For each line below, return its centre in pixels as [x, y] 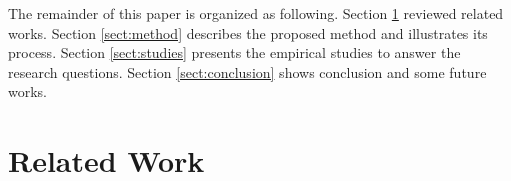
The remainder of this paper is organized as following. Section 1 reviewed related [256, 13]
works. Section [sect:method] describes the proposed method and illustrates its [248, 32]
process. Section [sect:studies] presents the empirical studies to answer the [234, 52]
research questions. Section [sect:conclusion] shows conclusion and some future [247, 71]
